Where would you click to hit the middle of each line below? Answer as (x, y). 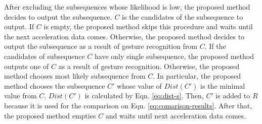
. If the (215, 46)
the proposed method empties (50, 115)
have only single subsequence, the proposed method (174, 56)
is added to (233, 96)
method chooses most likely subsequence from (75, 76)
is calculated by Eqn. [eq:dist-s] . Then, (144, 96)
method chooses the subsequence (55, 85)
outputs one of (27, 66)
